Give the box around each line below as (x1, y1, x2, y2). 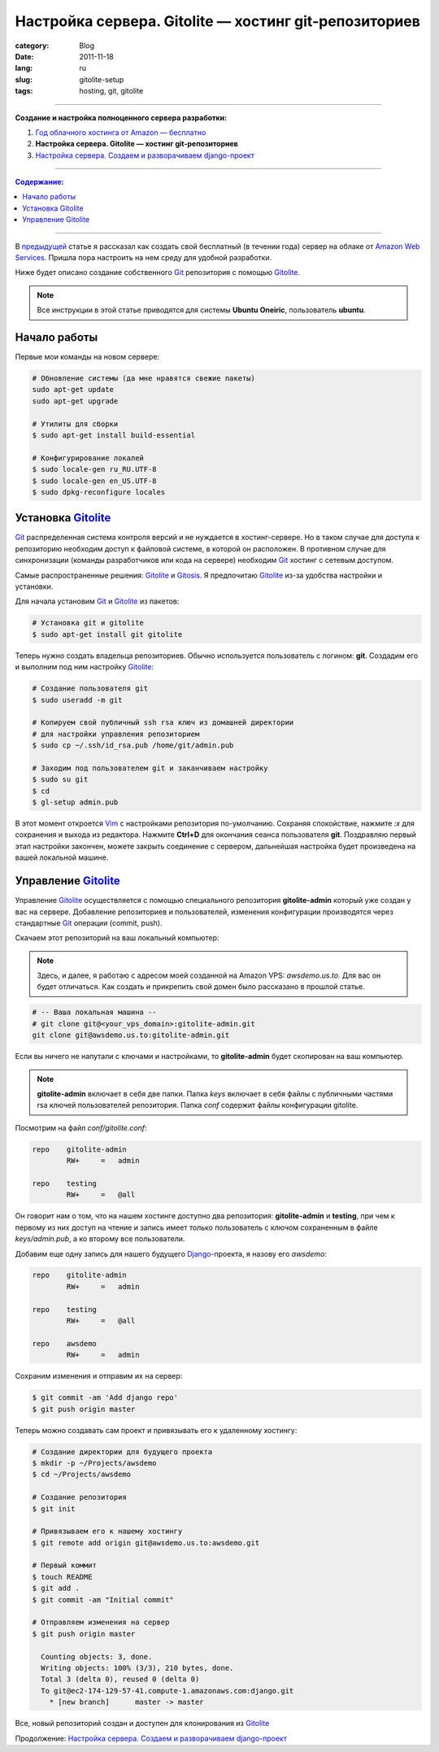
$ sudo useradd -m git (32, 695, 123, 704)
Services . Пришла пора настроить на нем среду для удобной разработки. (15, 253, 272, 263)
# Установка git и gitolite (32, 618, 144, 628)
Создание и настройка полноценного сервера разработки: (15, 112, 228, 122)
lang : (15, 63, 33, 73)
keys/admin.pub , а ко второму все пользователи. (15, 1234, 185, 1244)
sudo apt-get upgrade (32, 396, 119, 406)
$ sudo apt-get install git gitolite (32, 630, 183, 638)
